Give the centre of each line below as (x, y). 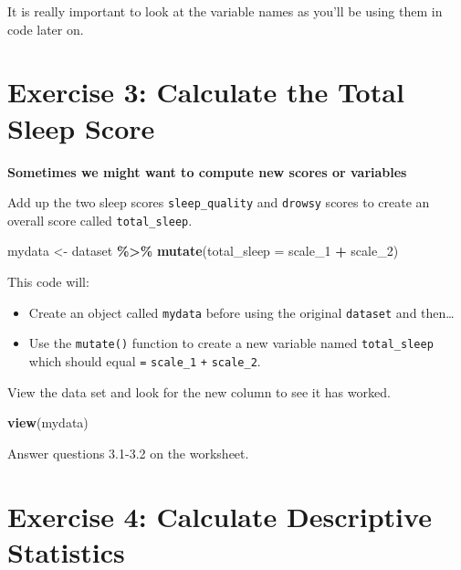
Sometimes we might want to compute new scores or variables (207, 171)
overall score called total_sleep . (100, 220)
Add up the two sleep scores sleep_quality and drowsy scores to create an (219, 202)
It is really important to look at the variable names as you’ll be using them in (225, 11)
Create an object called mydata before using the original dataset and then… (241, 312)
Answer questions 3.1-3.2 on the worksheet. (128, 453)
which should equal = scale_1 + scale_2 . (145, 360)
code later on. (46, 29)
